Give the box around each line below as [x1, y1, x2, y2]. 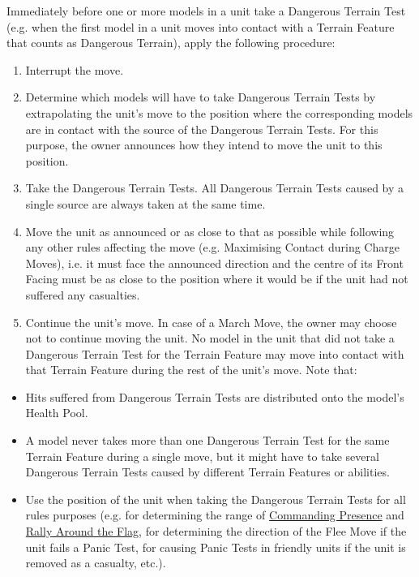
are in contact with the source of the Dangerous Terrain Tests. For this [25, 120, 378, 137]
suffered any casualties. [25, 286, 140, 303]
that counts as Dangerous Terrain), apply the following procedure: [6, 34, 336, 51]
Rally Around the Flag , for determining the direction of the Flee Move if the [25, 523, 407, 540]
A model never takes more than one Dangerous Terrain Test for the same [25, 432, 390, 449]
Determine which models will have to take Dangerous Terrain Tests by [25, 88, 376, 105]
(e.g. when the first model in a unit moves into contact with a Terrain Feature [6, 18, 395, 35]
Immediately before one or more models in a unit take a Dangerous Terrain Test [6, 2, 406, 19]
